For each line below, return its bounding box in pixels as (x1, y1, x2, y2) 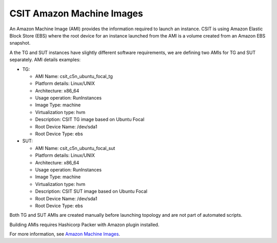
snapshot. (9, 40, 31, 46)
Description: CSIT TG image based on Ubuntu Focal (35, 116, 145, 123)
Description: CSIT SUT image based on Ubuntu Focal (35, 188, 148, 195)
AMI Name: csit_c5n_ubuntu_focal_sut (35, 145, 115, 151)
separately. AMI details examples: (9, 57, 81, 63)
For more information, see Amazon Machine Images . (9, 231, 121, 237)
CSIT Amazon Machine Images (9, 8, 143, 19)
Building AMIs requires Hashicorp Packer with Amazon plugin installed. (9, 221, 160, 228)
